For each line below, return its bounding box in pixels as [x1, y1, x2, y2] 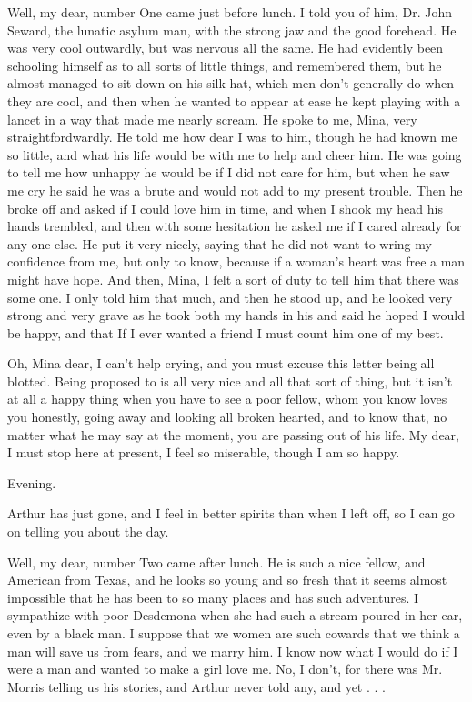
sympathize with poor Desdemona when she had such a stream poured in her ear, [7, 606, 463, 625]
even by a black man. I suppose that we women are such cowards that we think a [7, 624, 460, 642]
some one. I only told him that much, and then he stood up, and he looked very [7, 287, 453, 306]
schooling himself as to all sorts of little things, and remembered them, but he [7, 55, 442, 75]
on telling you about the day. [7, 522, 169, 541]
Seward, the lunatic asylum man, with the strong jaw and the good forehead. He [7, 20, 457, 39]
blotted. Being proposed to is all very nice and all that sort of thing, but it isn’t [7, 371, 453, 390]
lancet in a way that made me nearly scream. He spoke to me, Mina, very [7, 109, 417, 128]
